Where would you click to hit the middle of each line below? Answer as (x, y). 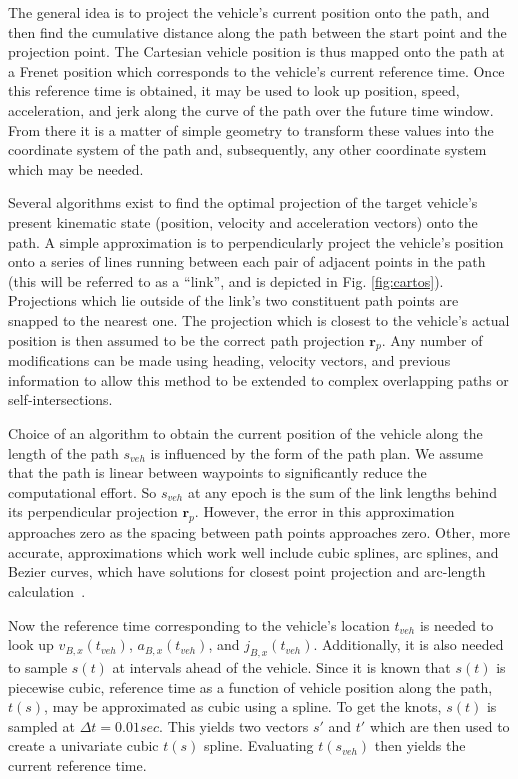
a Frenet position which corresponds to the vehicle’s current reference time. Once (256, 70)
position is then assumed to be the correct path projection (186, 339)
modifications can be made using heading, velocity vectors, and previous (229, 360)
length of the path (63, 452)
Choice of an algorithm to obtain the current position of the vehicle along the (245, 433)
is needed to (456, 624)
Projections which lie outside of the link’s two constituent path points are (233, 300)
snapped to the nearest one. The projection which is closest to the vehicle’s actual (259, 319)
